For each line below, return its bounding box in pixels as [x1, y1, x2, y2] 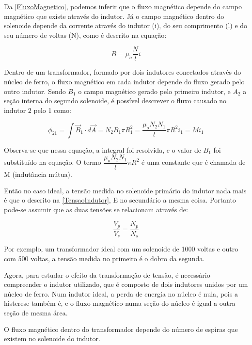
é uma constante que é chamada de [142, 157, 246, 167]
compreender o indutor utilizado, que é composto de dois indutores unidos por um [4, 279, 248, 289]
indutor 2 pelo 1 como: [4, 105, 71, 115]
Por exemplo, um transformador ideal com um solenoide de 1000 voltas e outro [4, 244, 238, 254]
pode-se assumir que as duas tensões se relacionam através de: [4, 204, 188, 214]
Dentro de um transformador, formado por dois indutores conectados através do [4, 67, 241, 77]
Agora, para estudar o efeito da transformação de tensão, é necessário [4, 269, 210, 280]
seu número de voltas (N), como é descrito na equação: [4, 30, 167, 40]
